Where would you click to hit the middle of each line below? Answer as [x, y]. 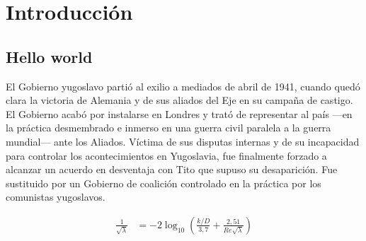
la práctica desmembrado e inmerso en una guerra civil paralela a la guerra [168, 128]
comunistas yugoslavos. [56, 197]
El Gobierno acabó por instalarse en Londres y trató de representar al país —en [179, 113]
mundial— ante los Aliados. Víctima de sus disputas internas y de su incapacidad [183, 141]
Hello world [49, 56]
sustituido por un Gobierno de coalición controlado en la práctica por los [164, 183]
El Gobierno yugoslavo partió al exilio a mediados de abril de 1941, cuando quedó [183, 86]
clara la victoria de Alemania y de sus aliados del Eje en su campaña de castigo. [179, 100]
